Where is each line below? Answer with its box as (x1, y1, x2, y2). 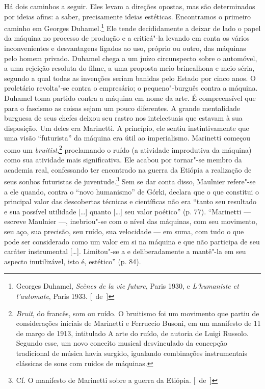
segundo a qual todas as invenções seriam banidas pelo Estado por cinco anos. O (4, 72, 256, 83)
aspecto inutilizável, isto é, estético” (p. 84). (4, 256, 141, 266)
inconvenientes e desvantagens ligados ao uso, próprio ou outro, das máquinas (4, 43, 246, 53)
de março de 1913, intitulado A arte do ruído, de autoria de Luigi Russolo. (16, 327, 249, 338)
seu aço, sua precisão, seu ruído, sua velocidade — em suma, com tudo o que (4, 226, 244, 237)
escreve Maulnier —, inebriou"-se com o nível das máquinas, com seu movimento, (4, 216, 257, 227)
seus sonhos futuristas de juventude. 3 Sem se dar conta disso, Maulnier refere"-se (4, 175, 256, 187)
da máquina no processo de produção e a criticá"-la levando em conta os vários (4, 33, 250, 43)
